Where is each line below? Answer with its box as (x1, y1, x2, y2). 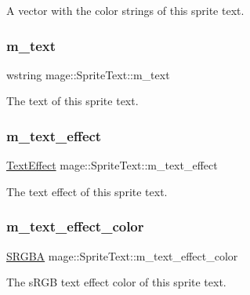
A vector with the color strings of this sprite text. (6, 2, 245, 18)
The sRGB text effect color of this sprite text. (6, 274, 226, 290)
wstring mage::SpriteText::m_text (6, 66, 170, 82)
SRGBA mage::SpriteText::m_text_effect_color (6, 247, 238, 264)
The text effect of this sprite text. (6, 183, 168, 199)
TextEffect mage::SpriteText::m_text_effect (6, 157, 218, 173)
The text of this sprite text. (6, 93, 139, 109)
